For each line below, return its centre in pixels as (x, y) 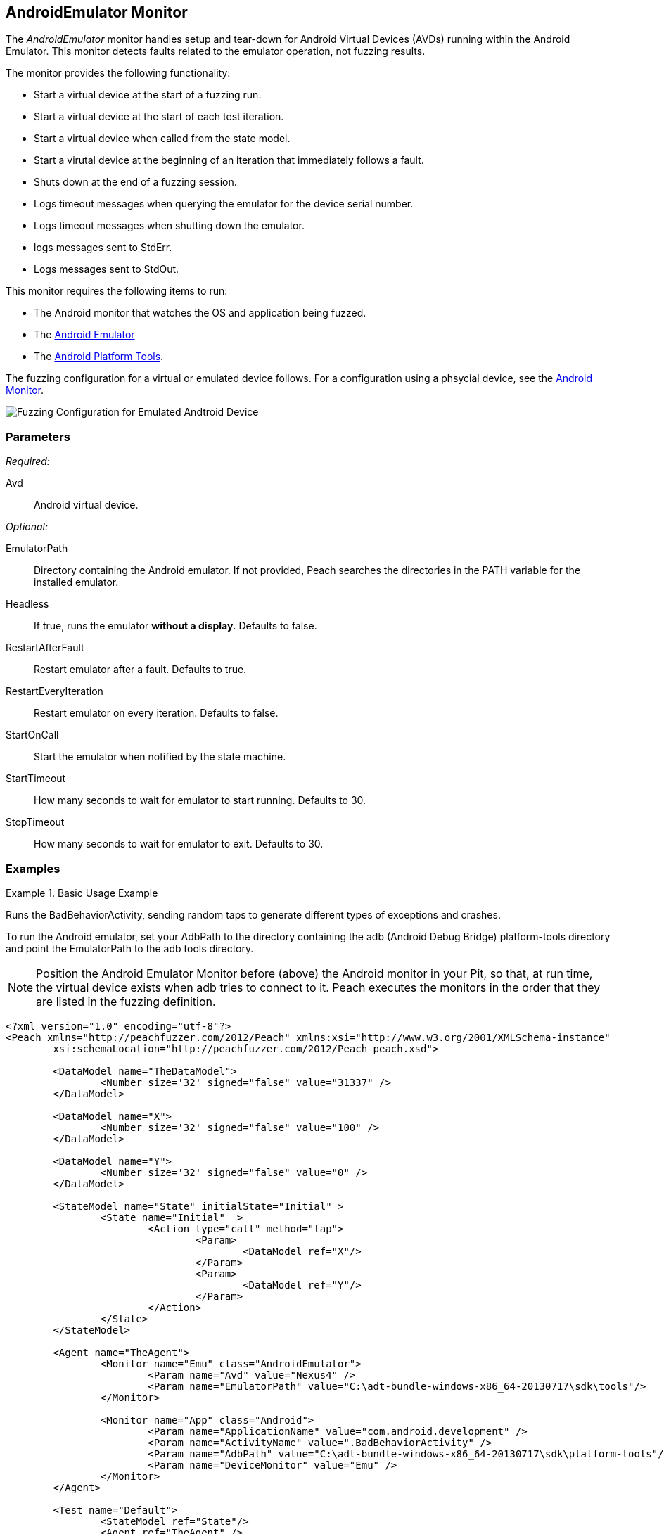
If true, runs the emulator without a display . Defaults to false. (175, 626)
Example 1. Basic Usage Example (82, 893)
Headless (27, 604)
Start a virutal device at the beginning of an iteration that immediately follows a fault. (229, 160)
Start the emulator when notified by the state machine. (160, 757)
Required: (28, 461)
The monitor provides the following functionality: (118, 73)
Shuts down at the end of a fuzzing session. (135, 182)
